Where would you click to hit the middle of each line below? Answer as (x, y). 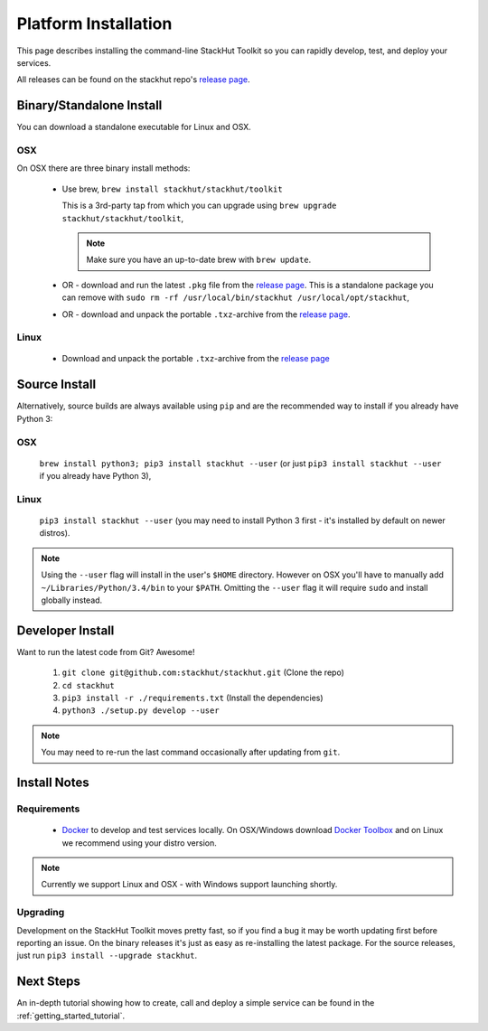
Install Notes (53, 783)
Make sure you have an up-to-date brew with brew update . (199, 260)
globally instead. (72, 600)
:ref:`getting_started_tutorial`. (71, 1016)
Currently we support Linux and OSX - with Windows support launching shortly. (189, 885)
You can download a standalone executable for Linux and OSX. (134, 127)
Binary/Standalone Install (89, 105)
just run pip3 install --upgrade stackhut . (107, 956)
